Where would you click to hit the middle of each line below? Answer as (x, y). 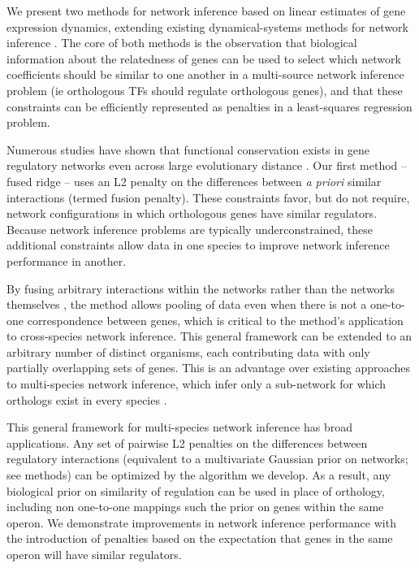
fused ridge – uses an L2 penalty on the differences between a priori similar (194, 181)
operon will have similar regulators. (94, 554)
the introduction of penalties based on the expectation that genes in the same (200, 538)
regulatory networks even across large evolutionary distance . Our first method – (207, 165)
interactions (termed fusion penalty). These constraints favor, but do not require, (208, 197)
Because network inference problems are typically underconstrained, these (190, 229)
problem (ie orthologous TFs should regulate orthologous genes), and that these (205, 90)
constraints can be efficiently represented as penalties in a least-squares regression (209, 106)
